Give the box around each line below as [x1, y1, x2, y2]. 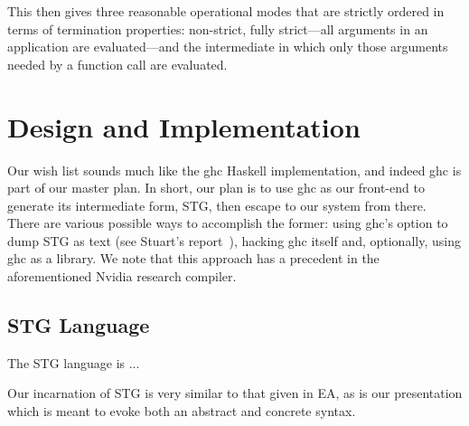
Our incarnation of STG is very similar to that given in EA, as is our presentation [7, 383, 463, 402]
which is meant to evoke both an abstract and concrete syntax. [7, 402, 356, 421]
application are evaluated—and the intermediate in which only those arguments [7, 37, 448, 56]
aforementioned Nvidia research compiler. [7, 267, 237, 286]
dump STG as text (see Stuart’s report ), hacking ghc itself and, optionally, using [7, 231, 461, 250]
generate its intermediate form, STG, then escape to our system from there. [7, 195, 427, 214]
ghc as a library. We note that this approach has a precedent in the [7, 249, 380, 268]
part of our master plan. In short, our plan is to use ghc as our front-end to [7, 178, 425, 197]
